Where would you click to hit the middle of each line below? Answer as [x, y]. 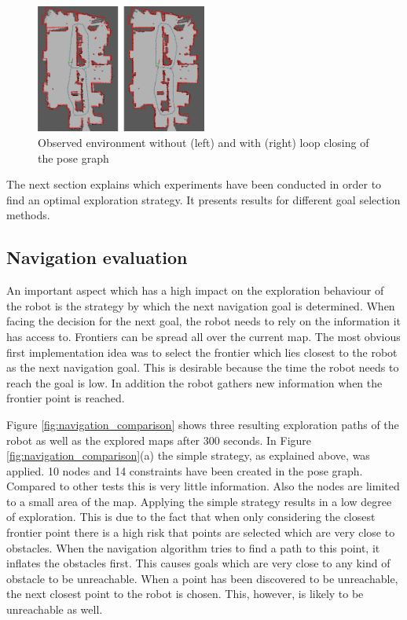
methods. [28, 215]
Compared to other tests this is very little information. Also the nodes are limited [203, 486]
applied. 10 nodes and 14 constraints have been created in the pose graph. [185, 470]
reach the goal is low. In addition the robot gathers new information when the [194, 382]
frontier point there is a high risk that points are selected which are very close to [201, 532]
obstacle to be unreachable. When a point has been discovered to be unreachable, [202, 578]
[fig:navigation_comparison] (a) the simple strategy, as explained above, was [188, 455]
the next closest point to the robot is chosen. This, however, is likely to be [185, 594]
